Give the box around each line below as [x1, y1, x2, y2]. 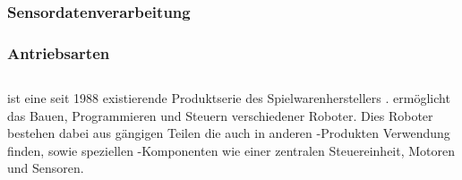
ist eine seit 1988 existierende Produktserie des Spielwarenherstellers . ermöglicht [7, 89, 450, 107]
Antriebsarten [7, 41, 110, 64]
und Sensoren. [7, 159, 84, 177]
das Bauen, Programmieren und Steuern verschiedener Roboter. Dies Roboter [7, 106, 433, 124]
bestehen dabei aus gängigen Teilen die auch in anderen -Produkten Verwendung [7, 124, 450, 142]
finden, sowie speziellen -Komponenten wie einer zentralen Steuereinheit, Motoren [7, 141, 456, 159]
